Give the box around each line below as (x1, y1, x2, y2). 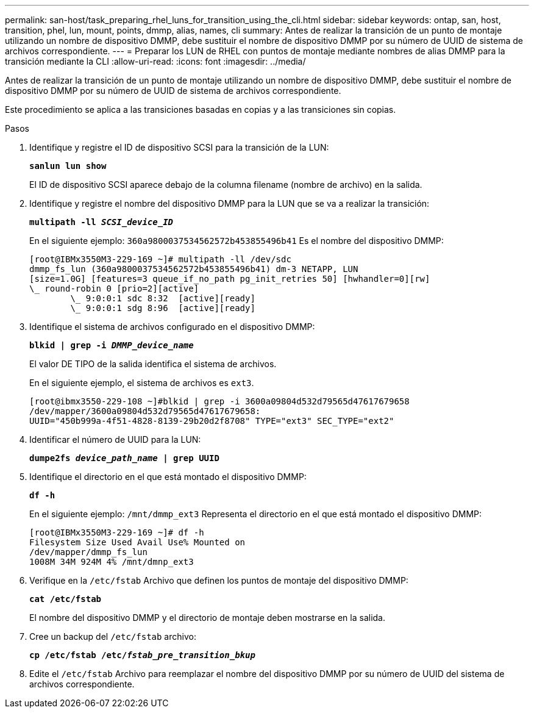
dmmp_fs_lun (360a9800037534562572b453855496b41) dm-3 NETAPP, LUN (29, 264, 358, 274)
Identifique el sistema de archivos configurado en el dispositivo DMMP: (29, 321, 315, 332)
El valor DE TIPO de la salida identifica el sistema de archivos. (29, 359, 277, 369)
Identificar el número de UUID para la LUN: (29, 434, 201, 445)
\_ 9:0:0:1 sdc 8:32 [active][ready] (70, 293, 255, 303)
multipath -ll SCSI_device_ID (29, 217, 174, 227)
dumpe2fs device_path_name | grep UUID (29, 453, 219, 463)
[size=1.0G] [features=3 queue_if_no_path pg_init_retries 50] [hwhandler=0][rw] (29, 274, 430, 284)
